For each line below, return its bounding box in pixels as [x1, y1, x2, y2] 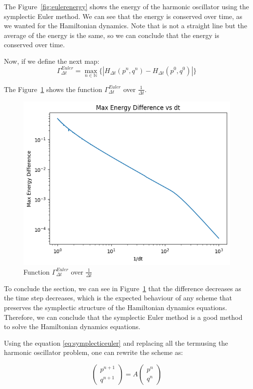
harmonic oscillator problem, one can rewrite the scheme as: [4, 347, 183, 357]
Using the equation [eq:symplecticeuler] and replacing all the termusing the [4, 337, 228, 348]
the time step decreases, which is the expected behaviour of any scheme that [4, 293, 232, 303]
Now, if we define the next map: [4, 56, 99, 66]
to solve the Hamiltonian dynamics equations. [4, 321, 140, 332]
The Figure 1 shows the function [4, 84, 102, 94]
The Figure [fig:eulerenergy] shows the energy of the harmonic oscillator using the [4, 1, 249, 11]
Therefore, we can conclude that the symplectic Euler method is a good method [4, 312, 243, 322]
